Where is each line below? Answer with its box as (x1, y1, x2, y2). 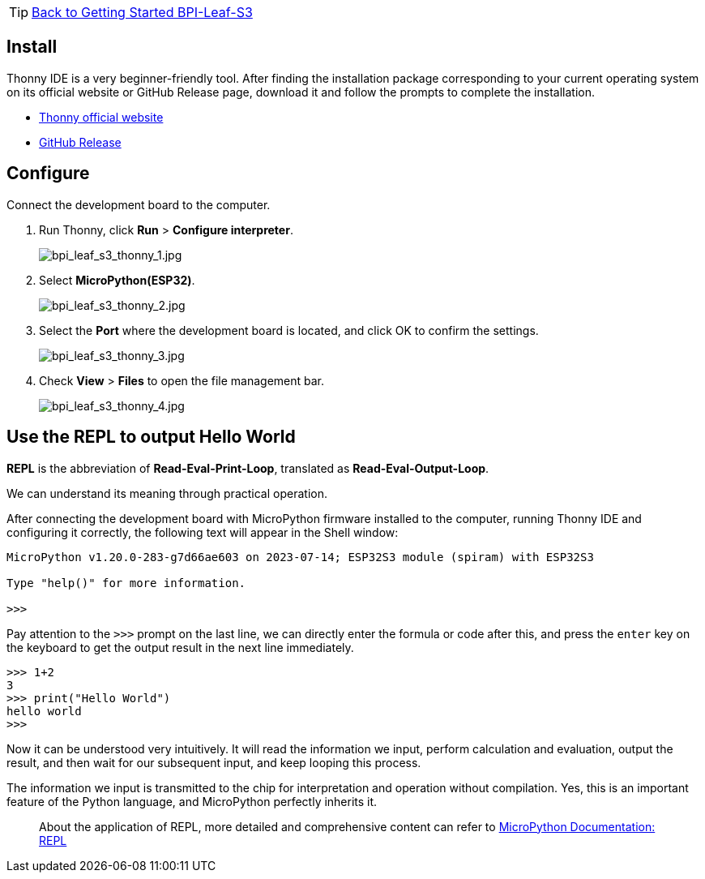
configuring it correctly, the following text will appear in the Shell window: (6, 525, 399, 539)
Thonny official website (39, 109, 164, 124)
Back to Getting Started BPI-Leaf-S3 (32, 4, 253, 20)
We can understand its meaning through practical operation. (6, 486, 327, 500)
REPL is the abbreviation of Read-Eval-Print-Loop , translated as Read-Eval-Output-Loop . (6, 461, 489, 475)
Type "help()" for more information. (6, 576, 246, 590)
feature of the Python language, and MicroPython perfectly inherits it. (6, 794, 378, 808)
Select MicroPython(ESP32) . (39, 272, 195, 287)
